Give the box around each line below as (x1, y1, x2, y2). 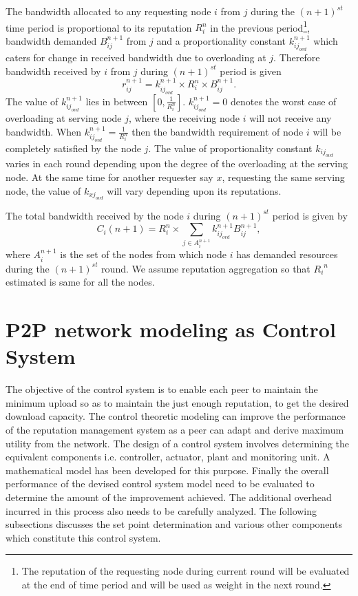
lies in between (85, 94, 148, 108)
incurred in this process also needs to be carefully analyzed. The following (6, 503, 317, 518)
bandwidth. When (6, 124, 82, 138)
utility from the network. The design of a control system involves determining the (6, 436, 349, 450)
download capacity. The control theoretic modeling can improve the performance (6, 409, 346, 423)
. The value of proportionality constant (148, 140, 313, 155)
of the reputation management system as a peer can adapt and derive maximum (6, 422, 344, 436)
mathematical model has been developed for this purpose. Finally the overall (6, 462, 329, 477)
